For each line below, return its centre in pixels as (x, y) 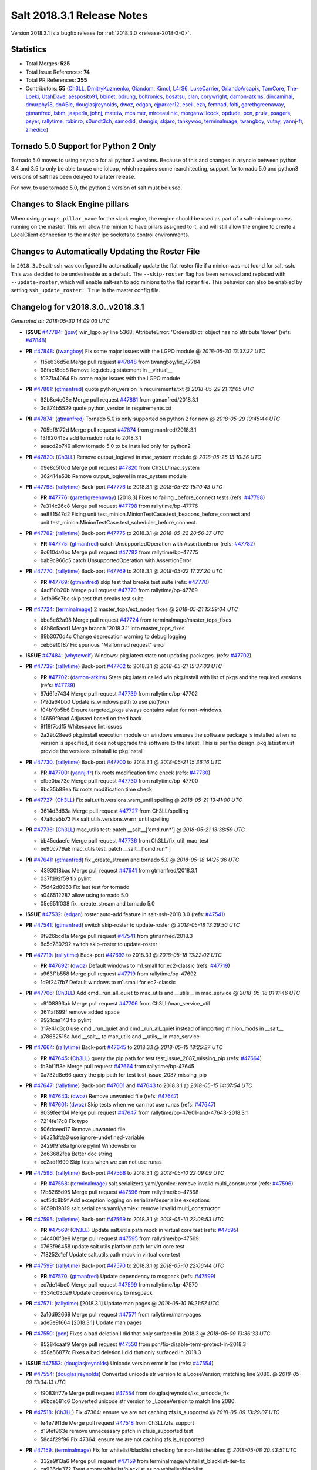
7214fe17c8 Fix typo (64, 1121)
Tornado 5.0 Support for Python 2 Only (83, 146)
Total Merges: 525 (48, 64)
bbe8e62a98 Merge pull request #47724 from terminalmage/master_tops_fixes (136, 620)
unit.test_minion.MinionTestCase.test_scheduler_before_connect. (119, 522)
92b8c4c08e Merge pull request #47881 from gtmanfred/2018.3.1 (119, 400)
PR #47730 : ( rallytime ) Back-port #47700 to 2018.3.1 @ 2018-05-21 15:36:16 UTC (124, 762)
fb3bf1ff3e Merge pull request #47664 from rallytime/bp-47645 (117, 1067)
